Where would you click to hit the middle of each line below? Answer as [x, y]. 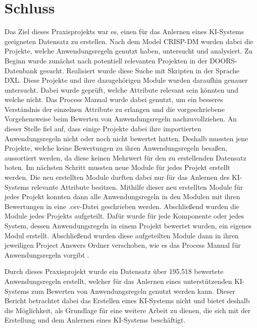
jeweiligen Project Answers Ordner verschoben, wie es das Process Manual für [123, 245]
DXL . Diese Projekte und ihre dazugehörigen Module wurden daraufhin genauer [126, 80]
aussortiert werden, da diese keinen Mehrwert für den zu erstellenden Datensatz [126, 157]
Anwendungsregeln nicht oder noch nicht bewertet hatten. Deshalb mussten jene [126, 138]
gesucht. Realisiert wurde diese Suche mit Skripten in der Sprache [140, 70]
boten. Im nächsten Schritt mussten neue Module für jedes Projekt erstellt [117, 167]
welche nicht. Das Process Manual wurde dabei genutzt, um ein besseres [114, 99]
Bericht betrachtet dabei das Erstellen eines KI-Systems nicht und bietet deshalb [127, 301]
